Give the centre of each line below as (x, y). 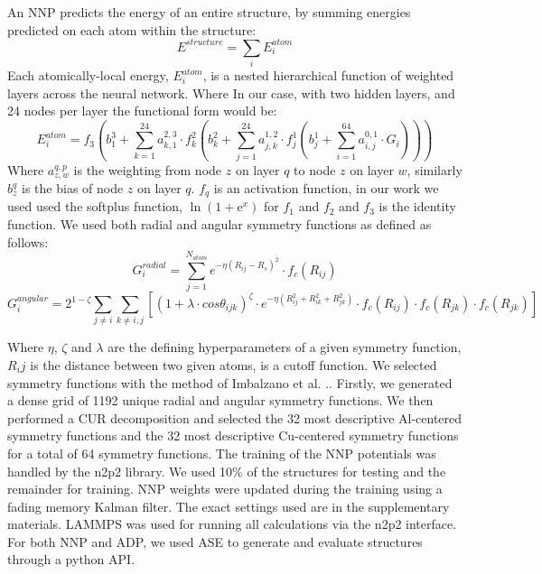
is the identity (417, 206)
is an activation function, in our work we (326, 188)
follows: (28, 241)
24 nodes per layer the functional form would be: (142, 111)
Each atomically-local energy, (88, 75)
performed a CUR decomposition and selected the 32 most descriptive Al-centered (235, 417)
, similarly (435, 169)
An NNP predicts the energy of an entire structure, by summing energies (209, 12)
